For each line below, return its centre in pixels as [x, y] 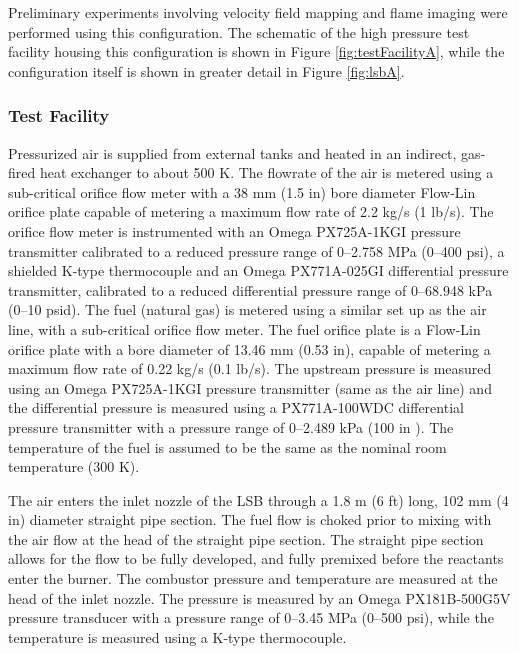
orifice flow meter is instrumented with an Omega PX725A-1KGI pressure [234, 230]
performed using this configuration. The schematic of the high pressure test [239, 31]
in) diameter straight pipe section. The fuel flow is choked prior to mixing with [250, 519]
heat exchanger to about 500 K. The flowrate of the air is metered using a [266, 172]
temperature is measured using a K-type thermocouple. [177, 636]
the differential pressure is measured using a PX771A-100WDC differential [236, 407]
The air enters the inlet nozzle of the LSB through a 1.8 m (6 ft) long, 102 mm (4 [258, 499]
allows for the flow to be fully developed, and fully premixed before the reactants [256, 558]
